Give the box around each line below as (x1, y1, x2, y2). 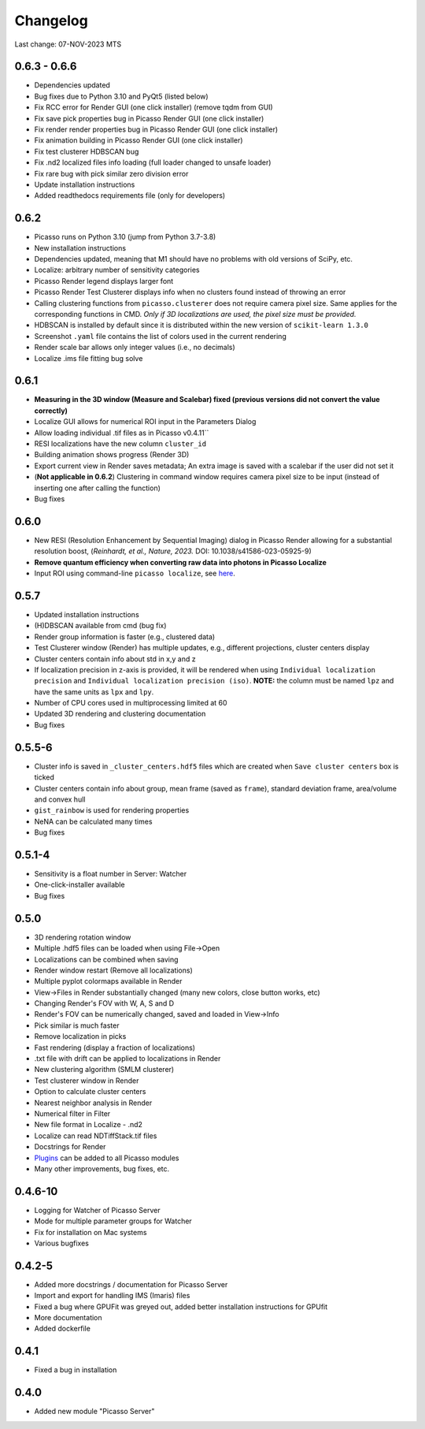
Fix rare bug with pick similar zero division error (34, 169, 189, 178)
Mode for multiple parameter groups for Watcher (34, 1216, 192, 1226)
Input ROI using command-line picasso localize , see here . (34, 568, 236, 579)
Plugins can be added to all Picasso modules (34, 1153, 179, 1163)
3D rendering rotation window (34, 932, 131, 942)
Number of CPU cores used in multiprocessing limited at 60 (34, 698, 227, 708)
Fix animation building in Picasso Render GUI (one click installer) (34, 136, 243, 145)
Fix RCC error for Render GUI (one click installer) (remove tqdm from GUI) (34, 102, 273, 112)
